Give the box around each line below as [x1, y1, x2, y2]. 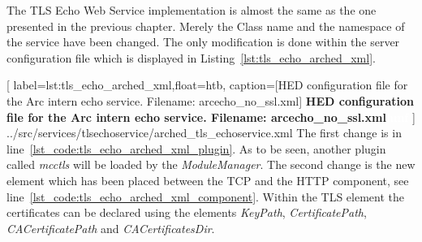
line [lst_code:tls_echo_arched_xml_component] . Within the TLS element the [6, 188, 405, 205]
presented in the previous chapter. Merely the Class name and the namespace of [6, 17, 405, 34]
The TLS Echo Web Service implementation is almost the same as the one [6, 2, 377, 18]
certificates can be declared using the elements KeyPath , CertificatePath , [6, 204, 367, 221]
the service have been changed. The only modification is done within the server [6, 33, 400, 50]
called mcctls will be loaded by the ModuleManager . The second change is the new [6, 156, 416, 173]
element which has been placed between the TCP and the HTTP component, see [6, 171, 409, 188]
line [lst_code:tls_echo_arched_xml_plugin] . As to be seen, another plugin [6, 140, 386, 157]
